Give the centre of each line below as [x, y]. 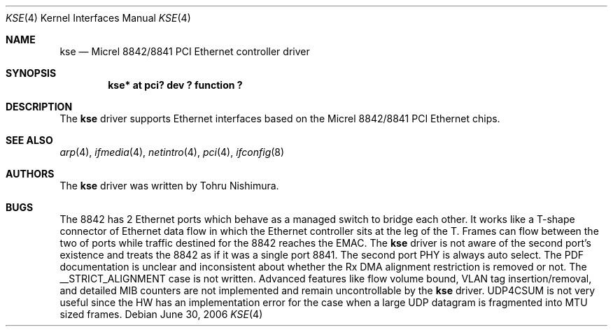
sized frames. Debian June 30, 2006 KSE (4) [161, 314]
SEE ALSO [29, 140]
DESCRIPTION [39, 107]
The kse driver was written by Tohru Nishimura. [169, 186]
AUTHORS [30, 174]
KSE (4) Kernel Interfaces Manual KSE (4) [98, 18]
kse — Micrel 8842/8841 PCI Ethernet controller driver [185, 51]
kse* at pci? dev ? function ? [175, 85]
